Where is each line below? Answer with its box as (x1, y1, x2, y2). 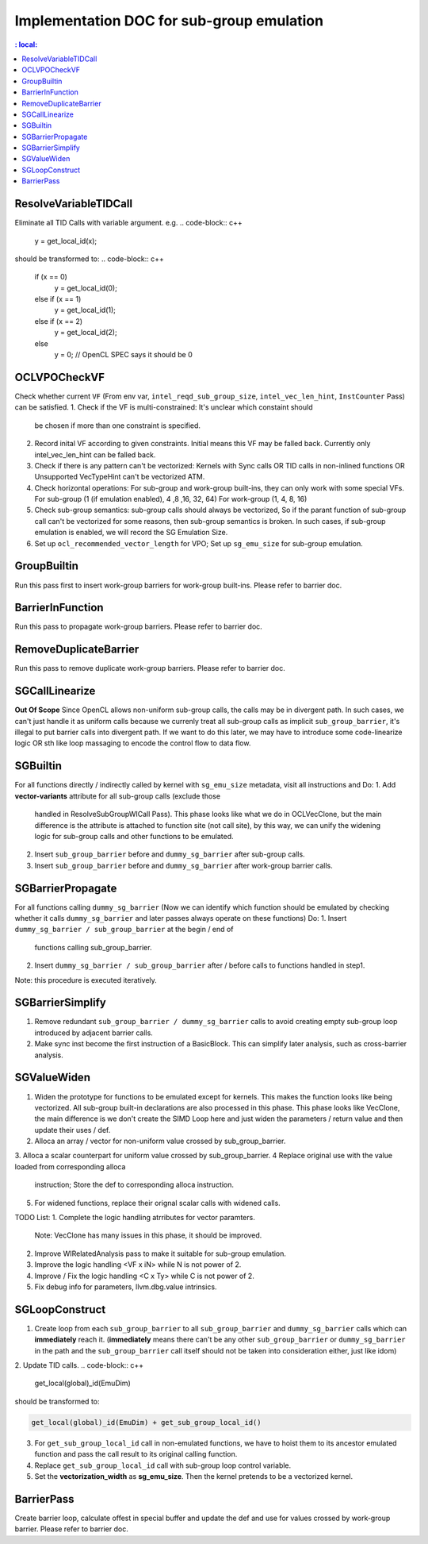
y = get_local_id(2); (54, 328, 118, 337)
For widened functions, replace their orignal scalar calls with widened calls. (34, 1198, 281, 1207)
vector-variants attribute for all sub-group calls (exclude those (14, 791, 221, 801)
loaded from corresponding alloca (14, 1161, 126, 1171)
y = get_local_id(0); (54, 283, 118, 293)
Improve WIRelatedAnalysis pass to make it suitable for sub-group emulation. (34, 1249, 287, 1258)
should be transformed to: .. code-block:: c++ (14, 254, 164, 264)
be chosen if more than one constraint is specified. (34, 421, 201, 430)
